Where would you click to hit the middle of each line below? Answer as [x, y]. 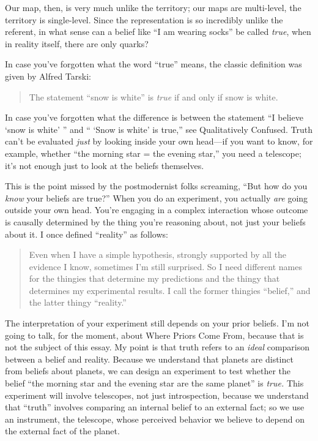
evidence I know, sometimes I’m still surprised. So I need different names [165, 266]
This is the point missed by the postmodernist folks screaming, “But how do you [156, 186]
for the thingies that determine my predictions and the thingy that [154, 278]
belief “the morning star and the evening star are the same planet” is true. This [154, 383]
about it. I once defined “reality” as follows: [87, 234]
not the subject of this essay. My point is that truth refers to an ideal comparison [157, 347]
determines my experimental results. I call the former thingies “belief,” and [170, 290]
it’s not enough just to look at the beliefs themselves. [105, 165]
